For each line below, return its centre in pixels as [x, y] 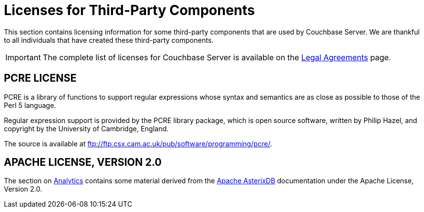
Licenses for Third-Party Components [129, 10]
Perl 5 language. [30, 105]
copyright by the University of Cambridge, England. [86, 128]
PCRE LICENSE [40, 78]
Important [23, 57]
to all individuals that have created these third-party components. [109, 40]
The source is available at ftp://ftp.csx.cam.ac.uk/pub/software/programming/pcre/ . [138, 143]
